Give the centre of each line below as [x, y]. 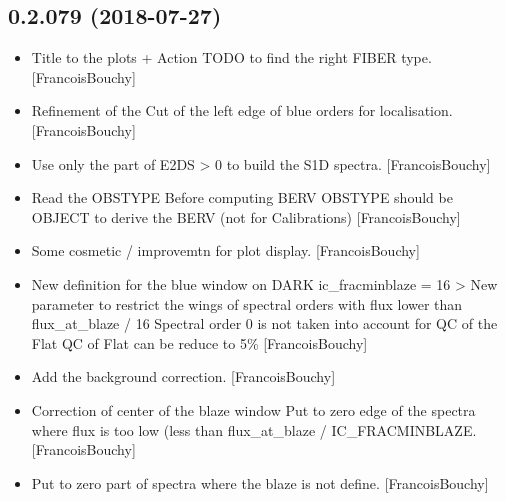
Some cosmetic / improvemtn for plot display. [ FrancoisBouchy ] [225, 250]
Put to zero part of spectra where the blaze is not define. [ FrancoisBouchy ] [260, 482]
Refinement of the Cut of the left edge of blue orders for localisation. [242, 110]
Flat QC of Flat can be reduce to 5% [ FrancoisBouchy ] [199, 342]
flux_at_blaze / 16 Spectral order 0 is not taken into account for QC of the [264, 323]
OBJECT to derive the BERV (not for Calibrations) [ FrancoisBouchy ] [246, 216]
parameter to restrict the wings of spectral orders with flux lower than [247, 303]
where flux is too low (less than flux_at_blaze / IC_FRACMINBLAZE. [254, 429]
